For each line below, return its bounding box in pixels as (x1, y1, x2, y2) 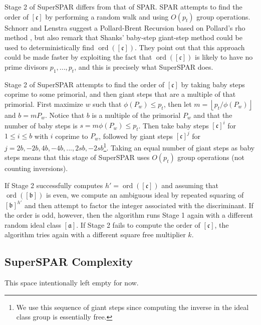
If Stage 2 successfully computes (5, 180, 103, 190)
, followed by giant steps (99, 130, 173, 141)
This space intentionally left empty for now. (5, 277, 139, 288)
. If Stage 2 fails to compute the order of (76, 219, 200, 230)
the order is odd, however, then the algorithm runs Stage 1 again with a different (5, 210, 253, 220)
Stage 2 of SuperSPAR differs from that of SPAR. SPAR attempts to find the (5, 2, 242, 12)
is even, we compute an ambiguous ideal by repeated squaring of (46, 190, 244, 200)
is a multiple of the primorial (92, 109, 181, 120)
